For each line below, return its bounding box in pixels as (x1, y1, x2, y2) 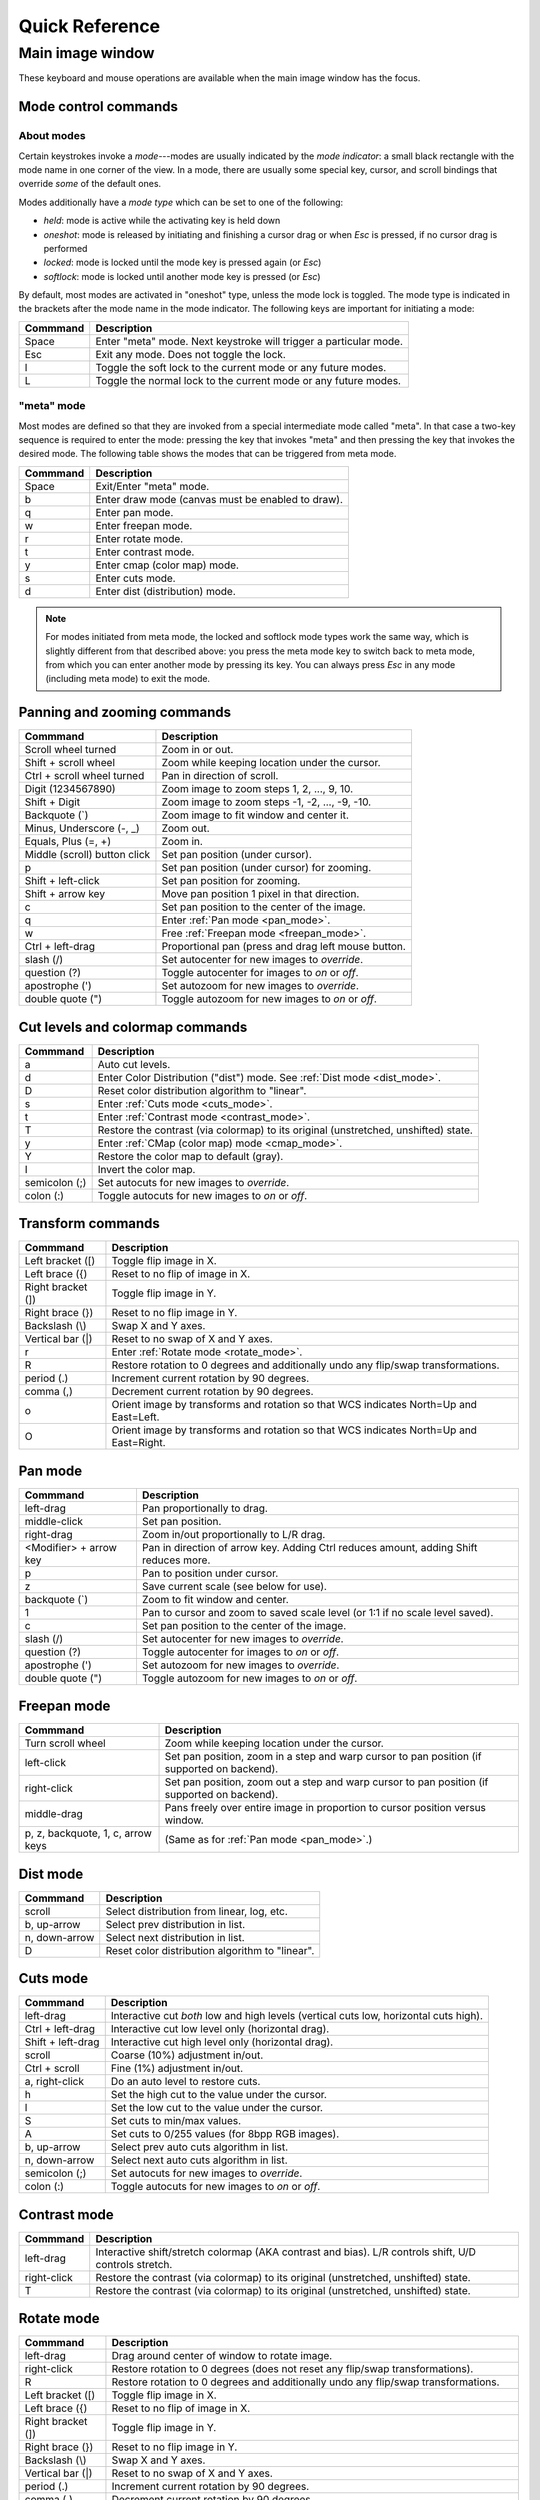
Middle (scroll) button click (24, 848, 151, 862)
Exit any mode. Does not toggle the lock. (95, 347, 287, 361)
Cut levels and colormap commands (18, 1018, 248, 1035)
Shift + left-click (24, 874, 100, 888)
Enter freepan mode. (95, 518, 193, 532)
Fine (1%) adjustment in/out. (110, 2061, 244, 2075)
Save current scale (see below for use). (141, 1579, 327, 1593)
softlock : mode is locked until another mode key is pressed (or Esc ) (43, 270, 321, 282)
